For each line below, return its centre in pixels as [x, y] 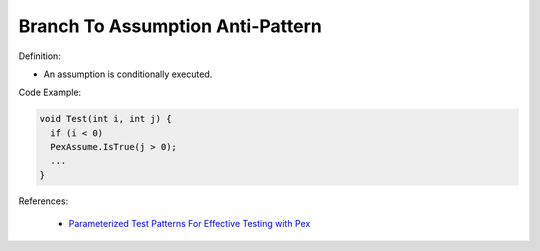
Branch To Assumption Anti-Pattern [170, 26]
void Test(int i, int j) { [105, 119]
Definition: [40, 56]
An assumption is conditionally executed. [128, 74]
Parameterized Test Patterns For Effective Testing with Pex [189, 224]
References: [43, 201]
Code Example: [50, 92]
